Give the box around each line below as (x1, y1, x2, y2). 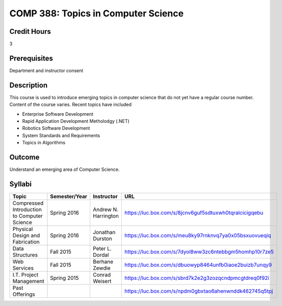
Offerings (12, 291, 35, 298)
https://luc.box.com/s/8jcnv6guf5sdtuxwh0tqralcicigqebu (124, 209, 264, 216)
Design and (12, 232, 40, 239)
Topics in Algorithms (22, 140, 66, 146)
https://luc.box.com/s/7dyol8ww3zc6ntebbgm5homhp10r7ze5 (124, 248, 274, 255)
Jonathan (92, 229, 116, 236)
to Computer (12, 212, 43, 220)
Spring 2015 (50, 274, 79, 281)
